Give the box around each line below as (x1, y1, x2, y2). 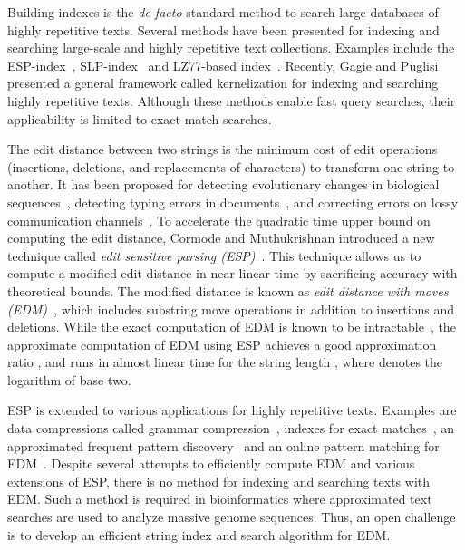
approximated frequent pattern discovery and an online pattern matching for (7, 436, 440, 455)
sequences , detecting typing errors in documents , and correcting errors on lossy (7, 192, 459, 211)
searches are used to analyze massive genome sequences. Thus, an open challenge (7, 507, 456, 526)
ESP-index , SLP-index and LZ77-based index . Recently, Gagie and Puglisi (7, 55, 439, 74)
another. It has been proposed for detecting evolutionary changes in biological (7, 175, 440, 194)
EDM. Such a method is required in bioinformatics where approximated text (7, 489, 432, 508)
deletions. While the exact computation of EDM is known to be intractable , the (7, 317, 456, 336)
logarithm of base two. (7, 370, 131, 389)
